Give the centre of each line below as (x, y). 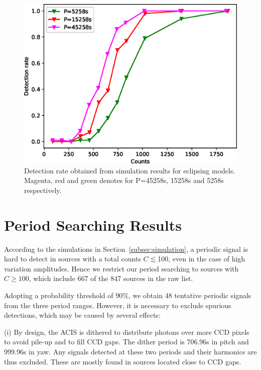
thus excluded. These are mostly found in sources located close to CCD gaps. (123, 361)
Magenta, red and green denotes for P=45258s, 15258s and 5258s (124, 180)
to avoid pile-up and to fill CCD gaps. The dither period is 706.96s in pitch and (126, 342)
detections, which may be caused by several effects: (82, 315)
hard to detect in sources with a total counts (73, 259)
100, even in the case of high (202, 259)
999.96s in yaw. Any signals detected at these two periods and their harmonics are (130, 352)
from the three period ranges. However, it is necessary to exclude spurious (118, 305)
